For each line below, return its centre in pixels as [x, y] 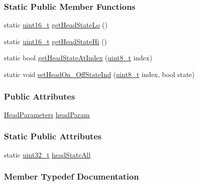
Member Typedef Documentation [71, 176]
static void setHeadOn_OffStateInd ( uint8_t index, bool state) [99, 74]
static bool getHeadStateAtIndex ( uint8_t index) [78, 58]
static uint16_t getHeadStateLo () [56, 25]
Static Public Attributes [53, 136]
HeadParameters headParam [47, 114]
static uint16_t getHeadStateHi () [56, 41]
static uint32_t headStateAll [47, 154]
